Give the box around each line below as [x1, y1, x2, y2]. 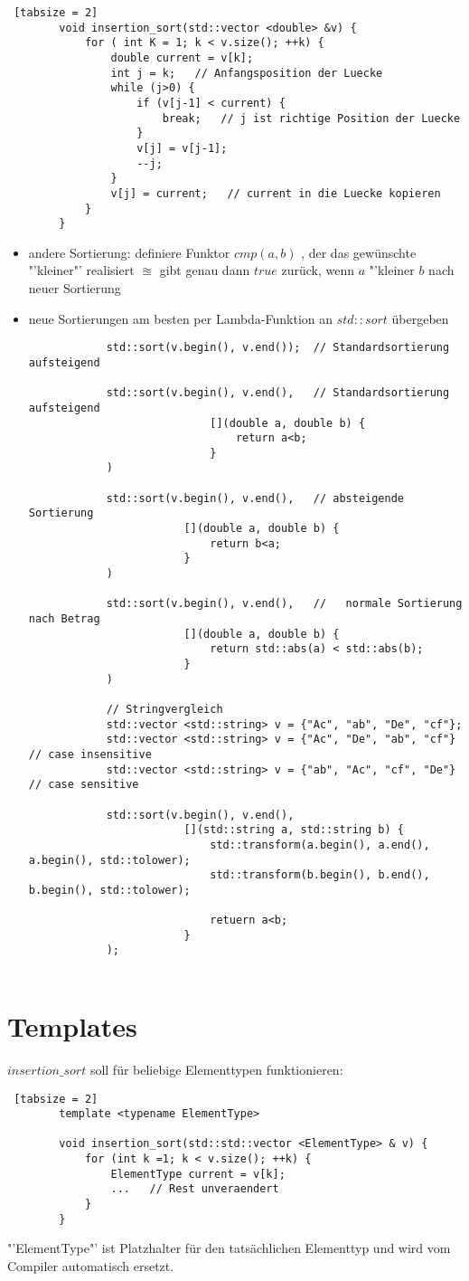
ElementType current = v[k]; [110, 1167, 286, 1181]
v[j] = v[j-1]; [136, 141, 228, 155]
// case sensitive [28, 778, 139, 792]
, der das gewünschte [301, 242, 417, 261]
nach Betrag [28, 612, 100, 626]
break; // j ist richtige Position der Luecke [162, 111, 461, 125]
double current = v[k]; [110, 51, 254, 64]
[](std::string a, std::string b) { [183, 823, 405, 837]
